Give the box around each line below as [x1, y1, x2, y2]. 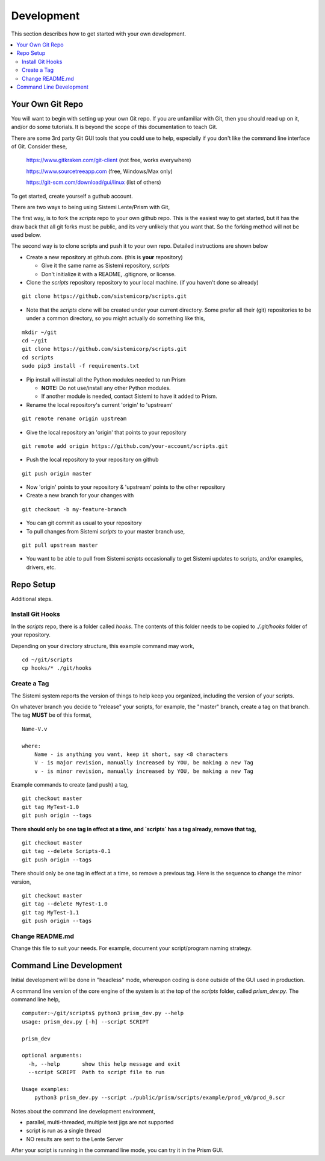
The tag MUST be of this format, [11, 711, 92, 719]
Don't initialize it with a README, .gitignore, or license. [41, 270, 176, 277]
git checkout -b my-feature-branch [22, 506, 127, 512]
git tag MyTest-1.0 [22, 804, 79, 810]
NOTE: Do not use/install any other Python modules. [41, 384, 171, 391]
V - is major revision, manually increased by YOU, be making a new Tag [34, 760, 254, 766]
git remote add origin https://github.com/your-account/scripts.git [22, 442, 228, 449]
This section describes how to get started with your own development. [11, 30, 187, 37]
